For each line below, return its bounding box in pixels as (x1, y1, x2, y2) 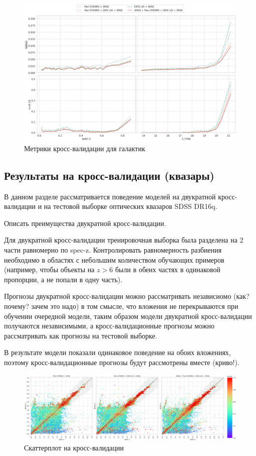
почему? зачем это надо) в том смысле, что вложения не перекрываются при (4, 301, 238, 311)
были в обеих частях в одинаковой (115, 264, 221, 275)
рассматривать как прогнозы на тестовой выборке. (4, 330, 157, 340)
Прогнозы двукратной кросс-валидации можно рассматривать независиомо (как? (4, 291, 249, 301)
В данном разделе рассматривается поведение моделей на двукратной (4, 191, 216, 201)
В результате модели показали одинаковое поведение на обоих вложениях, (4, 347, 231, 358)
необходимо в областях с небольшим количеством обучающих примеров (4, 254, 224, 265)
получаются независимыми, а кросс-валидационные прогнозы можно (4, 320, 214, 331)
